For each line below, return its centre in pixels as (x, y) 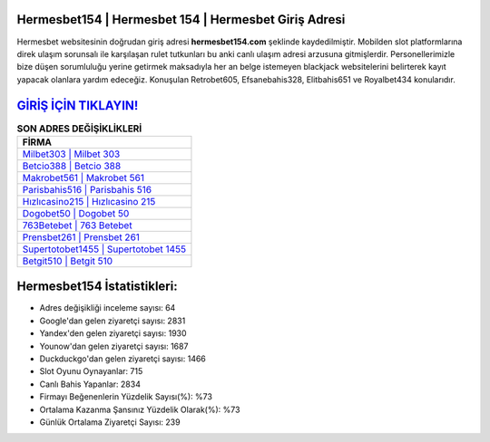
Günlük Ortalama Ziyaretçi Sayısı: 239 (110, 422)
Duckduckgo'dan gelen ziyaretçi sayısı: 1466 (122, 359)
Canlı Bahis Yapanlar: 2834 (90, 384)
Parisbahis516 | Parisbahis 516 (87, 189)
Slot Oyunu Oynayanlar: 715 (91, 371)
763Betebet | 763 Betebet (77, 225)
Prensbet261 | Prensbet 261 (81, 237)
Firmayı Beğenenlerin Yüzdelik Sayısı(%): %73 (126, 397)
